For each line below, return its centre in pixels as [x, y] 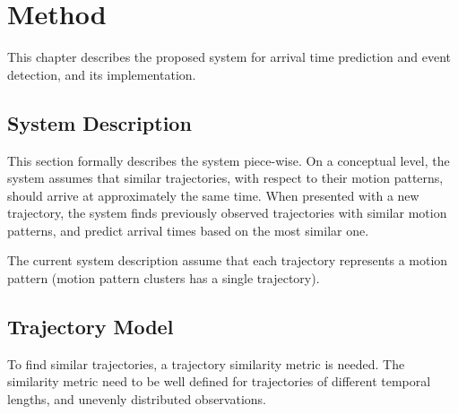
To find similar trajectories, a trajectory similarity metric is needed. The [206, 363]
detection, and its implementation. [102, 74]
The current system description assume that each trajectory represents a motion [228, 260]
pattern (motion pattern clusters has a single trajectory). [164, 278]
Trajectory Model [91, 327]
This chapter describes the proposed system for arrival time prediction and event [229, 57]
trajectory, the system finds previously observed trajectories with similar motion [227, 213]
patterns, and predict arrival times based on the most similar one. [188, 230]
